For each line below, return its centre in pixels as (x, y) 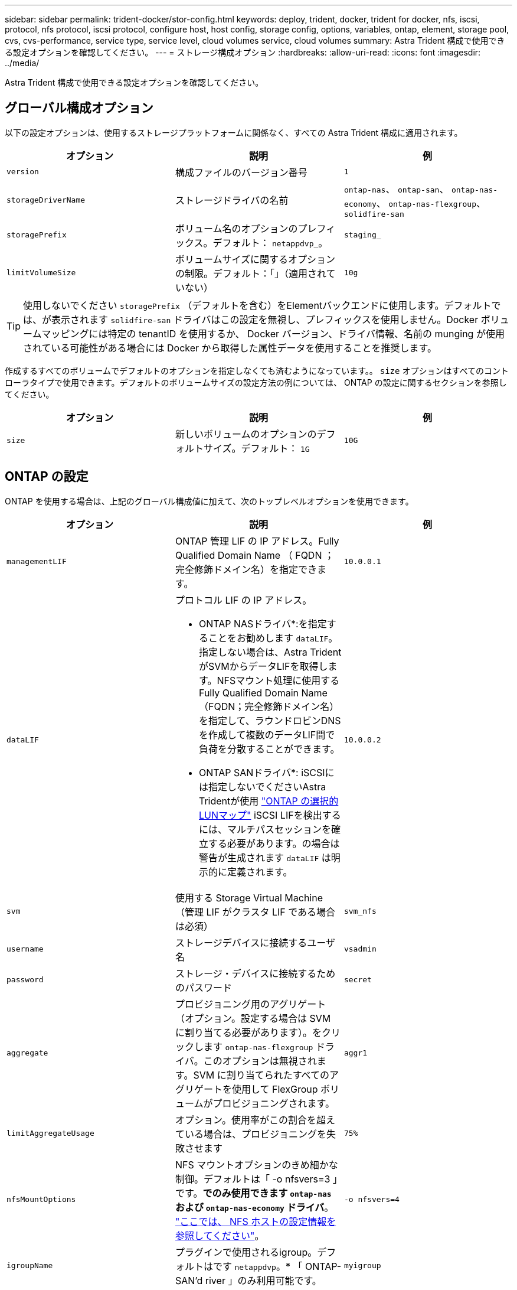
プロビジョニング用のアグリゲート (251, 1004)
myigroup (362, 1266)
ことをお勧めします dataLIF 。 (273, 638)
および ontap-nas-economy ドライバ (250, 1207)
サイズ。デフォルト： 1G (256, 448)
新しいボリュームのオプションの (246, 434)
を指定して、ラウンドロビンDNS (270, 720)
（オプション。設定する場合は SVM (253, 1018)
